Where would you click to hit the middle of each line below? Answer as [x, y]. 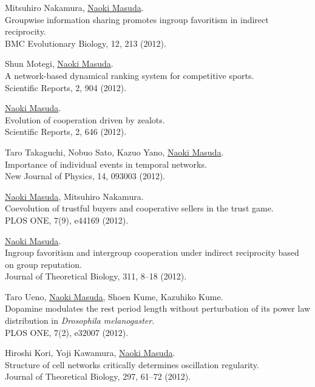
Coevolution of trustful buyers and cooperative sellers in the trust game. [139, 208]
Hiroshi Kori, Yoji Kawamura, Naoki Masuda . [90, 353]
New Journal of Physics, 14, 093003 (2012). [85, 176]
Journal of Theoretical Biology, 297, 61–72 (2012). [98, 376]
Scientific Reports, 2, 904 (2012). [66, 87]
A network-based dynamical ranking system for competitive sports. [130, 75]
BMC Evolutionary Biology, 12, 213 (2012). [86, 43]
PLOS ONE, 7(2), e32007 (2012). [67, 332]
